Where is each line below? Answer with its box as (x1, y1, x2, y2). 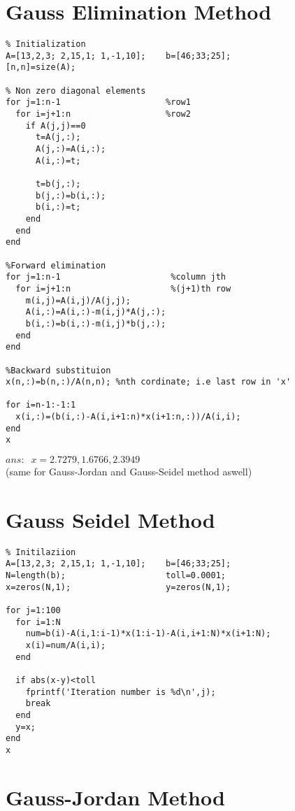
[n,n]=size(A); (6, 62, 76, 73)
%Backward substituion (6, 365, 111, 375)
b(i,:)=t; (35, 202, 81, 213)
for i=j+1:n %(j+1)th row (15, 283, 231, 294)
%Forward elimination (6, 260, 106, 271)
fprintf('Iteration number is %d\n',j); (25, 687, 216, 697)
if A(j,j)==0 (25, 120, 86, 131)
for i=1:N (15, 617, 61, 627)
